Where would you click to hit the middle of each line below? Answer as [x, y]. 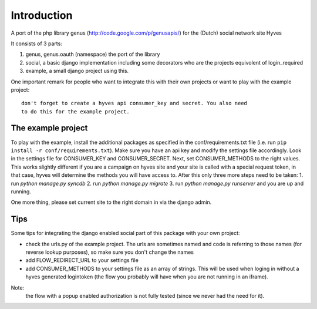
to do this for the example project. [76, 111]
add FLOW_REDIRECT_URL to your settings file [82, 260]
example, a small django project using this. [77, 71]
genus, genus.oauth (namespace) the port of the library [93, 54]
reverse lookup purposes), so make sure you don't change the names [109, 252]
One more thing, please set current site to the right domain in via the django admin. [111, 202]
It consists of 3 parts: [37, 43]
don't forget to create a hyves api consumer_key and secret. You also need [134, 103]
